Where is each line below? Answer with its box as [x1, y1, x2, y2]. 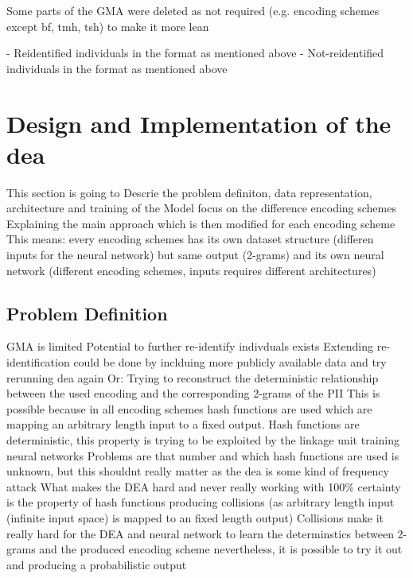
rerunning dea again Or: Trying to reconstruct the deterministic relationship [6, 369, 379, 386]
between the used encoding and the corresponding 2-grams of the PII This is [6, 385, 380, 401]
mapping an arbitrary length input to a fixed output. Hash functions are [6, 416, 360, 433]
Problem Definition [6, 301, 168, 325]
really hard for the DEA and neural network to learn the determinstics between [6, 525, 394, 541]
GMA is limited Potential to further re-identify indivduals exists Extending [6, 338, 374, 355]
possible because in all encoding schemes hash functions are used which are [6, 400, 372, 417]
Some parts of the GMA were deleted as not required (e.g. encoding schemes [6, 2, 380, 18]
